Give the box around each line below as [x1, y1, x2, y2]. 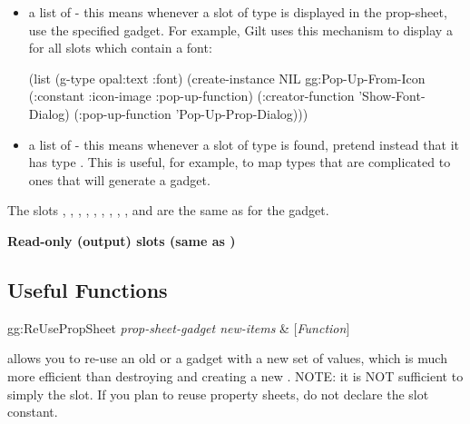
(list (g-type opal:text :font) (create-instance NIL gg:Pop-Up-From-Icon [28, 68, 426, 87]
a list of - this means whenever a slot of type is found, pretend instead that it [28, 134, 459, 153]
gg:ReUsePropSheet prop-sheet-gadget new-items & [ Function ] [7, 318, 350, 337]
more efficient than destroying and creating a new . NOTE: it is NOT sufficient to [7, 366, 464, 385]
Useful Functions [7, 275, 168, 303]
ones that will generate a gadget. [28, 170, 211, 189]
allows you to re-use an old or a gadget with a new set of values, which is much [7, 349, 447, 368]
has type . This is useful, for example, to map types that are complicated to [28, 153, 451, 172]
